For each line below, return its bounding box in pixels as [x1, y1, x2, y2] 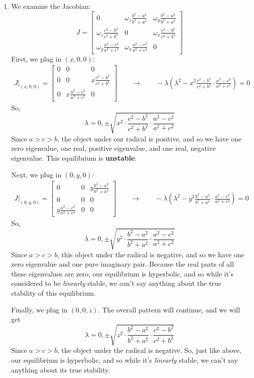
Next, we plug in [11, 169, 62, 179]
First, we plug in [11, 53, 62, 64]
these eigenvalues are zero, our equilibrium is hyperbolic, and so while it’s [11, 268, 234, 278]
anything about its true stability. [11, 364, 110, 375]
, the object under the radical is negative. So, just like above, [57, 345, 242, 355]
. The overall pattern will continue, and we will [98, 304, 240, 314]
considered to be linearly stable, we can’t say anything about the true [11, 278, 221, 288]
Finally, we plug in [11, 304, 68, 314]
